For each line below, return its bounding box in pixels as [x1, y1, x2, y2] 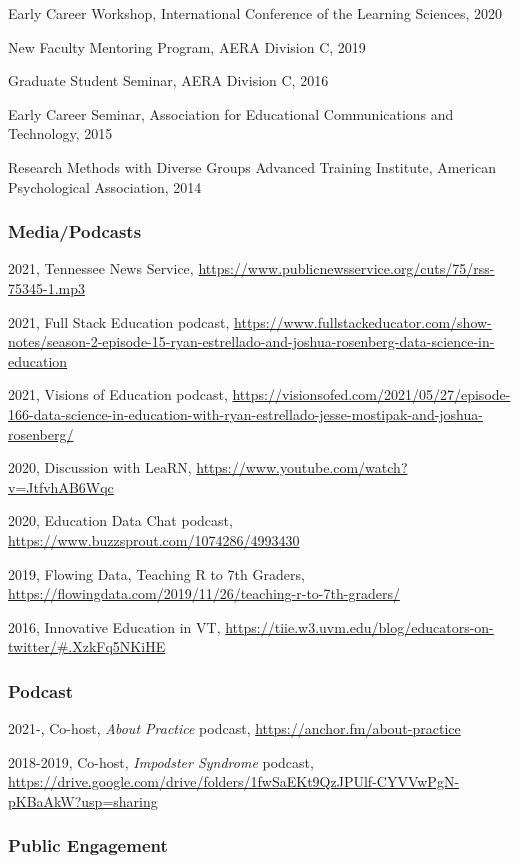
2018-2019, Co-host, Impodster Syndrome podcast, [8, 751, 314, 772]
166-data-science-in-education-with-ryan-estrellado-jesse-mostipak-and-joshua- [8, 403, 483, 424]
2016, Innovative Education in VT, [8, 616, 221, 637]
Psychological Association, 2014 [8, 176, 202, 197]
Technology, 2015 [8, 123, 113, 144]
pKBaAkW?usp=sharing [8, 790, 158, 811]
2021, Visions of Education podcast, [8, 384, 228, 405]
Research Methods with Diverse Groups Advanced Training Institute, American [8, 156, 496, 177]
